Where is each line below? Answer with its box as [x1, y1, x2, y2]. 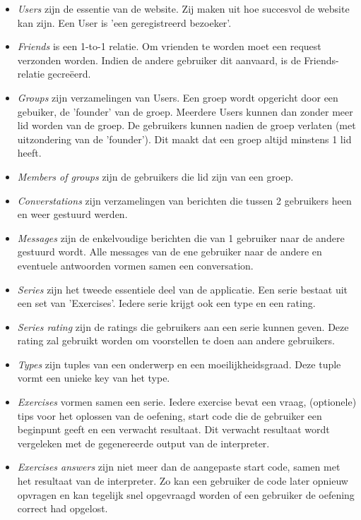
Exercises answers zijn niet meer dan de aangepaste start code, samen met [17, 459, 341, 474]
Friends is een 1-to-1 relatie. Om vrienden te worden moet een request [17, 39, 321, 54]
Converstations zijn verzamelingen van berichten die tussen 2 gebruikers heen [17, 193, 352, 207]
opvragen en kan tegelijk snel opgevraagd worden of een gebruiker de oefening [17, 487, 355, 502]
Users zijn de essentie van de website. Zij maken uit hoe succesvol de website [17, 1, 350, 16]
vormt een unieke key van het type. [17, 370, 170, 385]
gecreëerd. [47, 66, 91, 81]
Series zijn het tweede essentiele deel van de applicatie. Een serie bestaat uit [17, 282, 348, 296]
